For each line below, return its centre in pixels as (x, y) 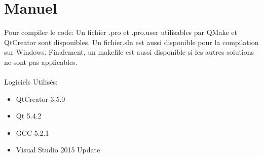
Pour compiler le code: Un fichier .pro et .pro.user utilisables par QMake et (121, 32)
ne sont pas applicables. (41, 62)
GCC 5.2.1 (32, 132)
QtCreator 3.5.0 (41, 98)
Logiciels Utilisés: (31, 82)
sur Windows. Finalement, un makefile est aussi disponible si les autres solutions (129, 52)
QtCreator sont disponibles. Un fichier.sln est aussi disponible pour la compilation (131, 42)
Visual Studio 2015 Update (58, 150)
